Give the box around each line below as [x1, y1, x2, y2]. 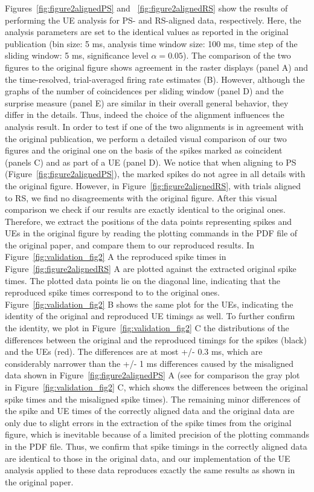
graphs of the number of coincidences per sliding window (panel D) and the [5, 85, 284, 97]
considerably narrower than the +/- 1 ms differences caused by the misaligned [5, 357, 294, 369]
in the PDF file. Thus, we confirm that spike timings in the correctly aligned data [5, 439, 307, 452]
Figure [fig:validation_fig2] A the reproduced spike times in [5, 250, 226, 263]
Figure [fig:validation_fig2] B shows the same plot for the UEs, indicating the [5, 297, 293, 310]
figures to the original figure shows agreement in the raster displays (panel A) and [5, 60, 308, 73]
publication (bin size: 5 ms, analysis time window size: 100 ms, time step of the [5, 37, 298, 50]
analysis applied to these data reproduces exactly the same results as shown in [5, 464, 295, 476]
